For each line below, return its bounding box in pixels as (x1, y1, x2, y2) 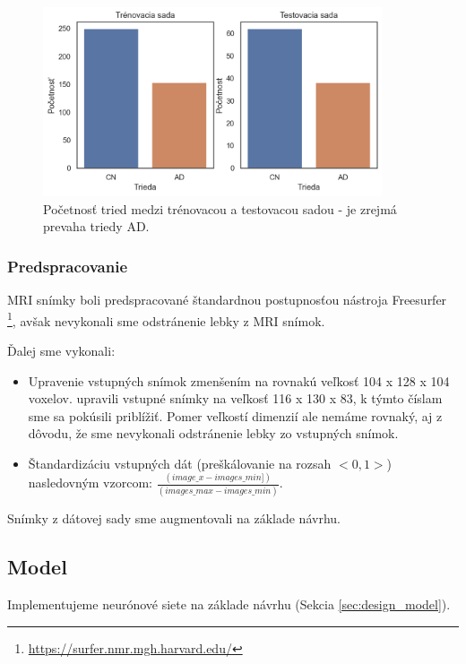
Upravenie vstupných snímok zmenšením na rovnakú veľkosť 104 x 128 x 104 (28, 371, 450, 390)
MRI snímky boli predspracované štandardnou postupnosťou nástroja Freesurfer (7, 290, 447, 309)
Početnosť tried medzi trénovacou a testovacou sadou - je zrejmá (43, 199, 397, 218)
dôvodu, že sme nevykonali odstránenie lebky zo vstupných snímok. (28, 424, 399, 443)
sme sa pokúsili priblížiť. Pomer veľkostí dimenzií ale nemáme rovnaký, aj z (28, 406, 443, 425)
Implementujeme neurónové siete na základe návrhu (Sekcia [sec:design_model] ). (7, 594, 451, 613)
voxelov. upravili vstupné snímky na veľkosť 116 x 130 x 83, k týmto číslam (28, 389, 443, 408)
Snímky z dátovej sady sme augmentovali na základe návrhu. (7, 509, 341, 528)
